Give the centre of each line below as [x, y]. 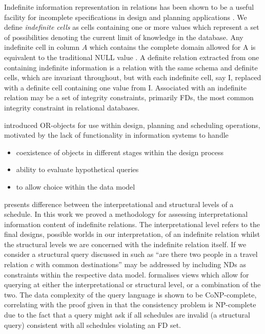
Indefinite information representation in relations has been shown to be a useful [129, 7]
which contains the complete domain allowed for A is [172, 47]
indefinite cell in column [42, 47]
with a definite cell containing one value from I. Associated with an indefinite [126, 87]
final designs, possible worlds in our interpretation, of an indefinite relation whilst [132, 234]
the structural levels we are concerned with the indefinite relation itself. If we [125, 244]
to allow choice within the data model [76, 186]
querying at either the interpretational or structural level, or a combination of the [132, 284]
